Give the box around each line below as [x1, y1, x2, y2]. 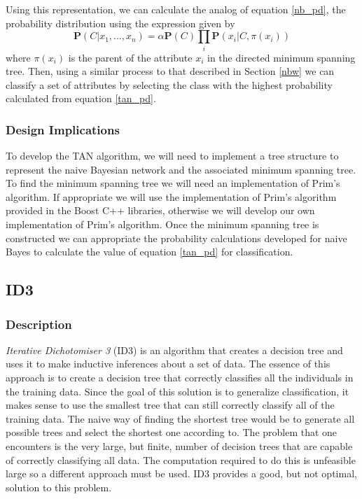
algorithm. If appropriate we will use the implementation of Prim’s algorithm [6, 189, 337, 204]
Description [6, 315, 72, 332]
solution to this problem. [6, 479, 112, 494]
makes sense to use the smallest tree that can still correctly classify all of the [6, 398, 335, 412]
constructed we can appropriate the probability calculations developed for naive [6, 230, 347, 245]
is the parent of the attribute [68, 50, 193, 64]
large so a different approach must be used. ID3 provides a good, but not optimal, [6, 466, 357, 481]
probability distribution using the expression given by [6, 15, 235, 30]
